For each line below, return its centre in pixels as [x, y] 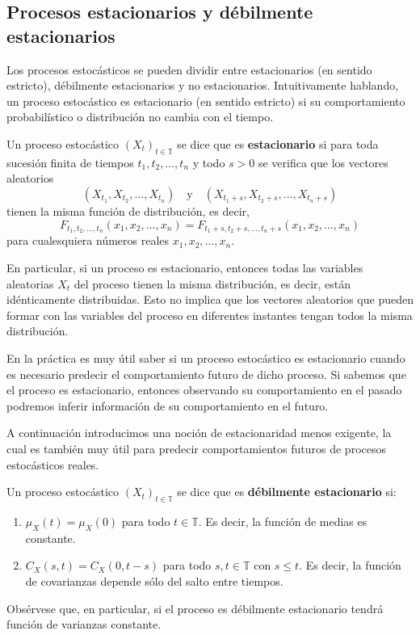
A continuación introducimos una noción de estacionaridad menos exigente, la [199, 433]
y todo [209, 162]
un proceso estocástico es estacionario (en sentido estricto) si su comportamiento [206, 101]
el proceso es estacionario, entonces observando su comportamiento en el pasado [204, 390]
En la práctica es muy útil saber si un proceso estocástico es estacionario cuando [206, 357]
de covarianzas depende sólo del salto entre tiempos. [154, 580]
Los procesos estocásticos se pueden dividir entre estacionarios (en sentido [189, 69]
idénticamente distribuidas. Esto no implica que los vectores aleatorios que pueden [210, 299]
